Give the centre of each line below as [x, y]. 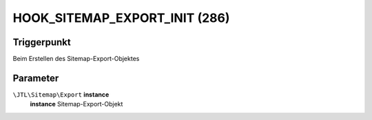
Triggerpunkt [42, 42]
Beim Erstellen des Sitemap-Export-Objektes [76, 59]
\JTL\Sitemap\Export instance [61, 94]
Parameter [36, 78]
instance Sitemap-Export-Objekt [76, 104]
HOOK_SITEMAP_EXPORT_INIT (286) [121, 18]
